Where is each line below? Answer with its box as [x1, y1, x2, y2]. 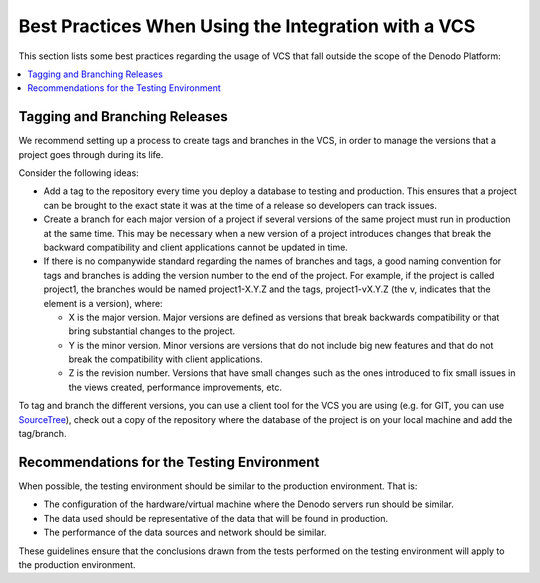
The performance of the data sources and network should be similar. [43, 526, 327, 539]
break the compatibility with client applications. [68, 353, 264, 365]
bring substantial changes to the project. [68, 325, 236, 337]
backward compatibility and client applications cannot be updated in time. [43, 241, 349, 253]
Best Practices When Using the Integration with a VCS [18, 15, 476, 37]
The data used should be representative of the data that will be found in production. [43, 512, 389, 524]
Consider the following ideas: [18, 167, 139, 179]
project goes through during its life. [18, 148, 164, 160]
